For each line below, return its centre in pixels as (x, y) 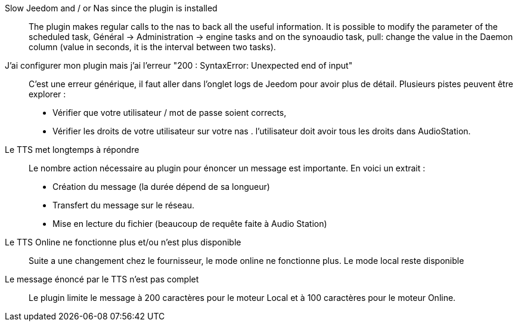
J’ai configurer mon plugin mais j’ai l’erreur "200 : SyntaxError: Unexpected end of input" (179, 65)
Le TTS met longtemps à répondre (72, 150)
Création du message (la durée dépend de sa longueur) (161, 187)
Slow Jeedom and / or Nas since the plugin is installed (111, 8)
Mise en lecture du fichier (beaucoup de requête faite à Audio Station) (190, 224)
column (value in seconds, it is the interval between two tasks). (152, 47)
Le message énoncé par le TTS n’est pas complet (102, 279)
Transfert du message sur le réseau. (123, 205)
